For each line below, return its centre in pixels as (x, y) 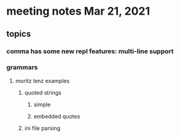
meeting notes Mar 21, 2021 (78, 11)
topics (19, 34)
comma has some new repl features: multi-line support (90, 51)
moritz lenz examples (42, 81)
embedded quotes (57, 116)
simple (42, 104)
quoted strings (43, 92)
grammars (22, 67)
